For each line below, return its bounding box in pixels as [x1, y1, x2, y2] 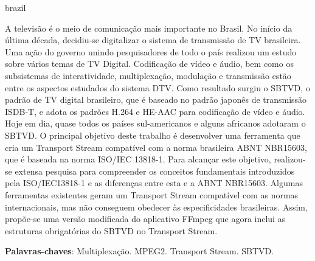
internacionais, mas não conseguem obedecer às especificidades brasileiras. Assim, [5, 200, 308, 213]
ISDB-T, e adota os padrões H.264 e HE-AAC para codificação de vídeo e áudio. [5, 105, 305, 117]
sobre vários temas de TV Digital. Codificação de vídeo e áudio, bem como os [5, 57, 294, 70]
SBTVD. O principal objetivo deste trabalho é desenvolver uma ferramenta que [5, 128, 300, 141]
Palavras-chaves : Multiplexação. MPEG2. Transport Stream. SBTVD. [5, 245, 274, 257]
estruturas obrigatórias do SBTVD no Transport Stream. [5, 224, 218, 237]
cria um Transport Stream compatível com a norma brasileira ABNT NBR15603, [5, 141, 307, 153]
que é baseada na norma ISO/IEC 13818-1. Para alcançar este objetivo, [5, 153, 271, 165]
